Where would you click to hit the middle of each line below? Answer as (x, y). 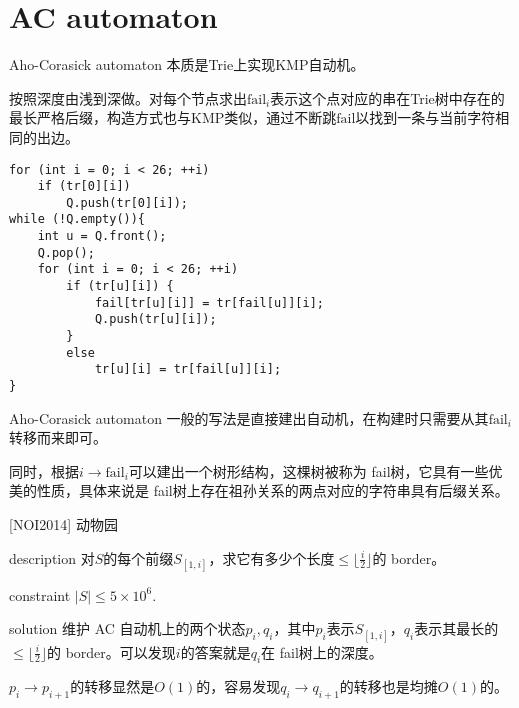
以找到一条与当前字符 (425, 117)
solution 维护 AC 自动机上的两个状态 (127, 628)
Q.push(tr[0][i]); (127, 202)
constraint (40, 594)
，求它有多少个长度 (271, 557)
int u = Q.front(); (102, 236)
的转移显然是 (112, 686)
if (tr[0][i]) (84, 186)
